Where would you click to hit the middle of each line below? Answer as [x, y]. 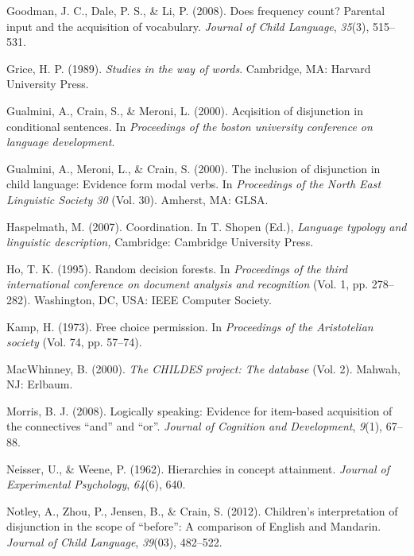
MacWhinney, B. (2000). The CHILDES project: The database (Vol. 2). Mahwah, [204, 368]
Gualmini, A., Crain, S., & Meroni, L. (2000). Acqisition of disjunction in [185, 110]
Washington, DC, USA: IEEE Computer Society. [153, 299]
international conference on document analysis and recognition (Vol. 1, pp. [188, 284]
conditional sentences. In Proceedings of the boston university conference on [190, 126]
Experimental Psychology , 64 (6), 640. [96, 484]
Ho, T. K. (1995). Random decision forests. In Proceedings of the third [177, 268]
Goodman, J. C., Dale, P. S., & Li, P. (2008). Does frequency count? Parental [196, 10]
